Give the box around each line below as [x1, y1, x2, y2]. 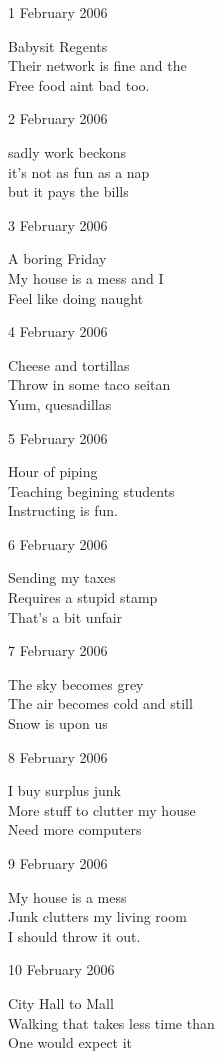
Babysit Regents [8, 35, 108, 56]
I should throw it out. [8, 925, 141, 946]
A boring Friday [8, 248, 107, 269]
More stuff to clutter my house [8, 799, 196, 820]
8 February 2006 [8, 746, 108, 767]
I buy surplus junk [8, 780, 122, 801]
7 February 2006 [8, 640, 108, 661]
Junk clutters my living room [8, 906, 187, 927]
